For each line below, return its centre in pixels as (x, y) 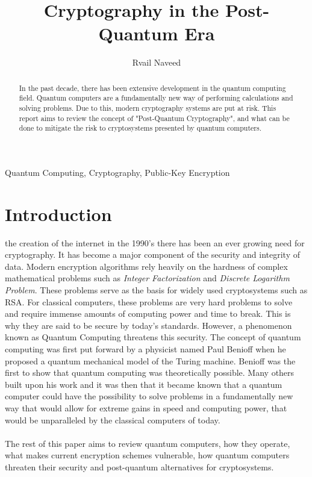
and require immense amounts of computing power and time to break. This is (148, 313)
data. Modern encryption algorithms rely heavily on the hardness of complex (146, 266)
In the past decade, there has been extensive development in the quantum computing (152, 88)
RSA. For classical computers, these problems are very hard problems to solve (149, 301)
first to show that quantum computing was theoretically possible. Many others (150, 373)
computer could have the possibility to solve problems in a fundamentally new (149, 396)
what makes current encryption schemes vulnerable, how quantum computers (147, 455)
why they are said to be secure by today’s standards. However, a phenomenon (148, 325)
